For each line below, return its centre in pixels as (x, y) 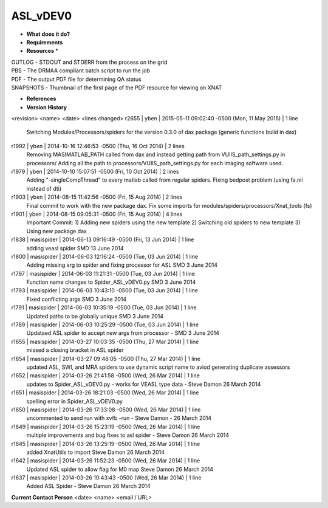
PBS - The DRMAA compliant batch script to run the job (81, 70)
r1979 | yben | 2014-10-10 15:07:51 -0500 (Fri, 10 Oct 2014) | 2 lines (95, 172)
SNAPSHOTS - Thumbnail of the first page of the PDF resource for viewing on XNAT (117, 88)
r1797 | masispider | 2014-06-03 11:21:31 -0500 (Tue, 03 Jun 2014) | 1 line (103, 273)
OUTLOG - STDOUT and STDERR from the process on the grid (89, 62)
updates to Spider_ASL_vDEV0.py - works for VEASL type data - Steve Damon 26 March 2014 (144, 384)
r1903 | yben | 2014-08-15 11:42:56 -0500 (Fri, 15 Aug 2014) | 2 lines (97, 197)
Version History (46, 107)
